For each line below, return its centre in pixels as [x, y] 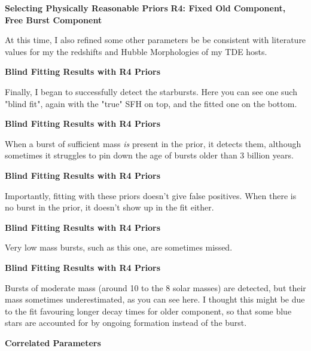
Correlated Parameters [53, 342]
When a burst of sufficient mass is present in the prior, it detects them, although [153, 143]
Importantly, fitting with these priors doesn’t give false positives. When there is [151, 195]
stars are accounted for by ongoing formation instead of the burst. [126, 323]
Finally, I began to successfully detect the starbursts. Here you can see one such [151, 91]
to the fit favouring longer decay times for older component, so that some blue [148, 311]
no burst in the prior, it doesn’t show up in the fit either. [109, 207]
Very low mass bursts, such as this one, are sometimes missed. [119, 247]
